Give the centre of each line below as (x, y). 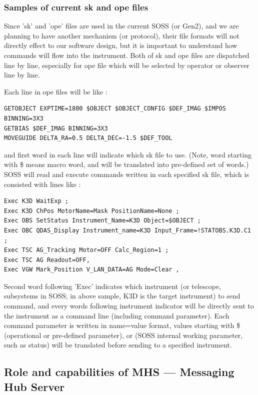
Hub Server (34, 386)
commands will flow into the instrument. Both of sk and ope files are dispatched (127, 55)
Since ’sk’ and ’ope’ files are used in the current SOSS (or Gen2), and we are (121, 26)
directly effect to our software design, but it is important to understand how (121, 45)
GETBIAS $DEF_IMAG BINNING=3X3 (56, 128)
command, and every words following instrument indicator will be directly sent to (129, 306)
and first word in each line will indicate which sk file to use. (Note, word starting (128, 154)
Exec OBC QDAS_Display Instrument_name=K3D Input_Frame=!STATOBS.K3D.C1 (127, 230)
